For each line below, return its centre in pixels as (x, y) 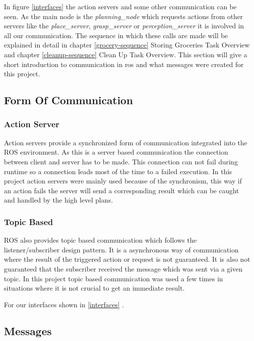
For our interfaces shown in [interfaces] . (64, 304)
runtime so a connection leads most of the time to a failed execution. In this (118, 171)
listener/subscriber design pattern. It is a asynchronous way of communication (121, 249)
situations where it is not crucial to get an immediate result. (94, 288)
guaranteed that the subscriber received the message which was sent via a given (123, 268)
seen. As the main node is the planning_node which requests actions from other (124, 16)
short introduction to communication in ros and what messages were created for (124, 64)
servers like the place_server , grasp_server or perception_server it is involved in (124, 26)
